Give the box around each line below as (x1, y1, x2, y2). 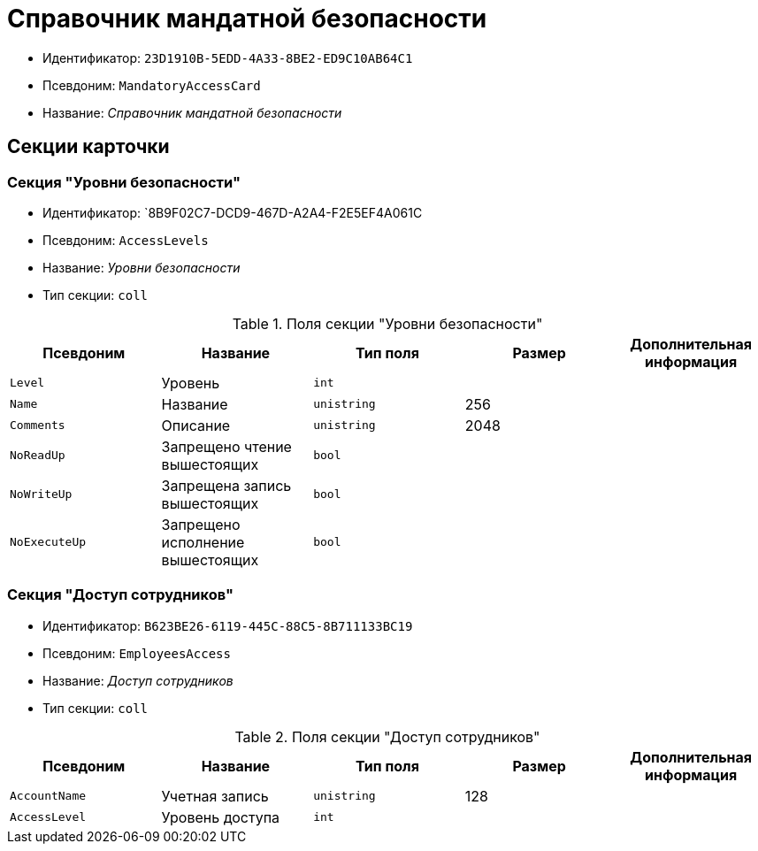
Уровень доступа (161, 808, 280, 826)
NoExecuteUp (10, 535, 87, 549)
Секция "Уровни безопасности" (7, 172, 241, 191)
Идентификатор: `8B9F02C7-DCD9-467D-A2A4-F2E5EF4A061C (42, 204, 423, 220)
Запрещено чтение (161, 437, 292, 456)
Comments (10, 418, 65, 433)
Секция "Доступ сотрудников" (7, 586, 234, 604)
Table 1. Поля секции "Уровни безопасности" (232, 314, 543, 333)
